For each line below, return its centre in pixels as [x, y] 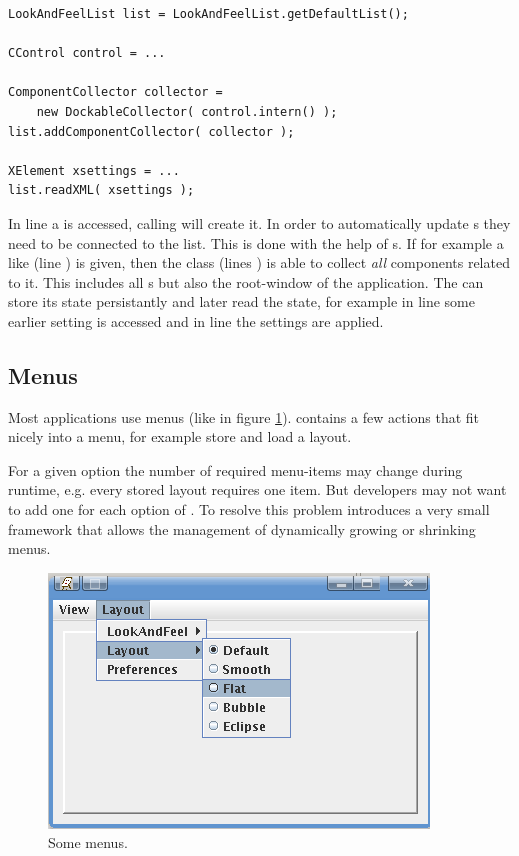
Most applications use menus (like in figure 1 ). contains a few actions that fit [244, 416]
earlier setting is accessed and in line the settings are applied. [196, 320]
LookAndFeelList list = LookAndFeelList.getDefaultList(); [208, 14]
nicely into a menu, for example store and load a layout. [180, 436]
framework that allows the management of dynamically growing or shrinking [242, 528]
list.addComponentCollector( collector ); [151, 131]
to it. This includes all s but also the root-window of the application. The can [246, 281]
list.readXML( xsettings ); [101, 190]
